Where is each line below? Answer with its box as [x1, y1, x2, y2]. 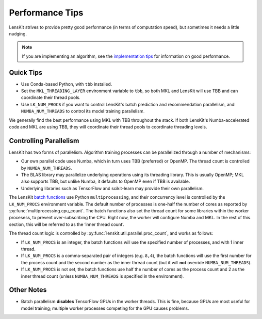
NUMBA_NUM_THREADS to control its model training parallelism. [21, 108, 145, 114]
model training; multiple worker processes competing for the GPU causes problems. [21, 305, 189, 311]
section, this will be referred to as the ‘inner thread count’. [9, 221, 125, 227]
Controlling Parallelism [9, 136, 80, 145]
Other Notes [9, 286, 47, 294]
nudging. [9, 31, 27, 36]
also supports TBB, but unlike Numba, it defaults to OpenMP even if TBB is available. [21, 178, 190, 184]
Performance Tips [9, 7, 83, 18]
